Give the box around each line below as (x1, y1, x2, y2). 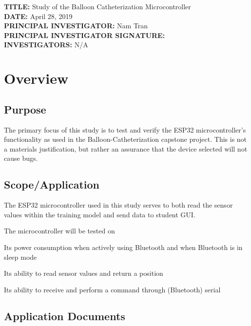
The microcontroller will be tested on (4, 226, 115, 236)
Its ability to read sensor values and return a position (4, 268, 163, 278)
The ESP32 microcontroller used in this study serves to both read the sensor (4, 200, 233, 210)
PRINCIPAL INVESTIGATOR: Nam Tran (4, 20, 148, 31)
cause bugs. (4, 153, 38, 163)
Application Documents (4, 308, 125, 323)
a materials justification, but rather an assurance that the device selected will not (4, 143, 248, 153)
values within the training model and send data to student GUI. (4, 209, 195, 219)
